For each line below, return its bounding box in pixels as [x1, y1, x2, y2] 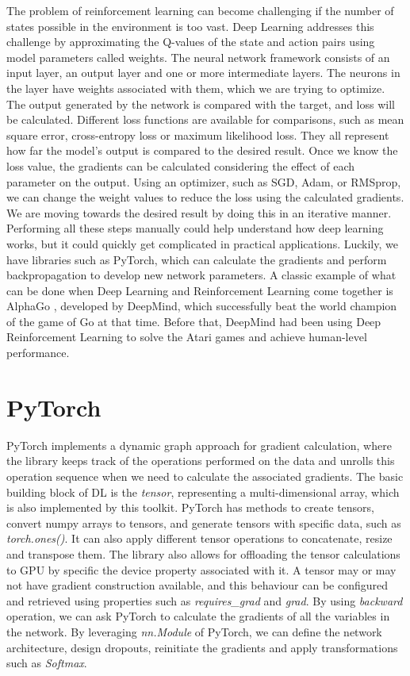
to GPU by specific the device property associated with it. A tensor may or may [6, 561, 397, 578]
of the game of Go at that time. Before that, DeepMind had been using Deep [6, 313, 381, 329]
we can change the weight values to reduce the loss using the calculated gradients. [6, 189, 404, 205]
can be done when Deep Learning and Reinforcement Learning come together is [6, 282, 393, 298]
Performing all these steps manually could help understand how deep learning [6, 220, 384, 236]
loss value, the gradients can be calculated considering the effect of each [6, 157, 354, 174]
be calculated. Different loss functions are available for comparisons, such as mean [6, 111, 404, 128]
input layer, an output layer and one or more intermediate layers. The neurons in [6, 64, 400, 81]
